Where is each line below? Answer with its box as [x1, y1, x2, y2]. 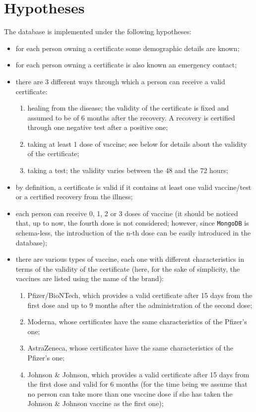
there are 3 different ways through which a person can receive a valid [15, 76, 225, 86]
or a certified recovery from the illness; [15, 191, 133, 202]
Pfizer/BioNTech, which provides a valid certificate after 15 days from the [27, 290, 253, 300]
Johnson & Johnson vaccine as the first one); [27, 398, 164, 409]
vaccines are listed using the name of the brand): [15, 273, 164, 284]
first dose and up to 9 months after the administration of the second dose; [27, 299, 253, 310]
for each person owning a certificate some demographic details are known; [15, 43, 240, 53]
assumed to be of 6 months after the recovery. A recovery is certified [27, 112, 235, 122]
